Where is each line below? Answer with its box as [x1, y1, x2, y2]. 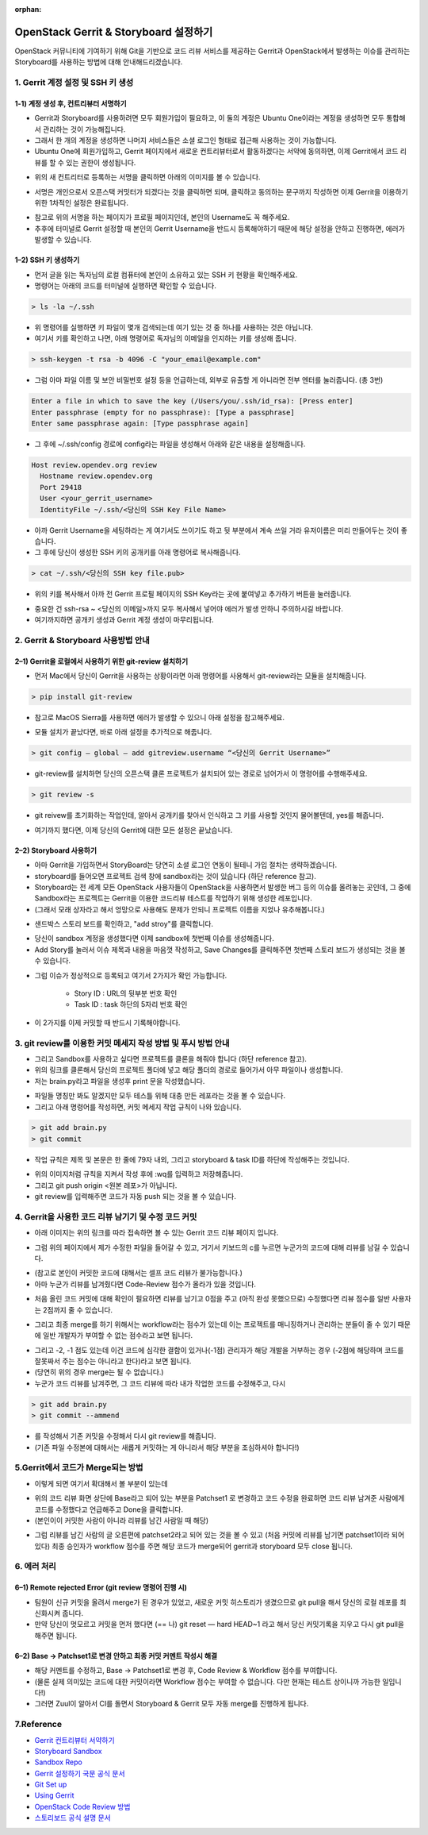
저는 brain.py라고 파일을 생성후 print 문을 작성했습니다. [34, 1076, 205, 1085]
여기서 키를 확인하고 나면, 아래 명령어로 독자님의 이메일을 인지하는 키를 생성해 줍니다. [34, 333, 296, 343]
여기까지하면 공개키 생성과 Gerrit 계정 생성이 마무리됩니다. [34, 615, 214, 625]
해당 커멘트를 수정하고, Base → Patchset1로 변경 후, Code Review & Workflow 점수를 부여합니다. [34, 1666, 338, 1675]
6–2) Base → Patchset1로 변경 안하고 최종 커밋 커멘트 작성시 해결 [14, 1651, 218, 1660]
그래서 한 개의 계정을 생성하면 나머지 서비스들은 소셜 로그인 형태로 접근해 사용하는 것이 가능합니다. [34, 136, 337, 145]
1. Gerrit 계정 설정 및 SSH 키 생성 [14, 77, 134, 88]
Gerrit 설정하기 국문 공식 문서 [34, 1768, 126, 1778]
